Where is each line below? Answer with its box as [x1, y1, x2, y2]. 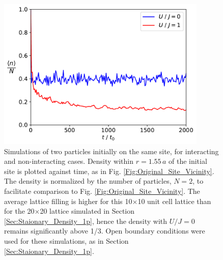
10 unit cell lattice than [137, 195, 211, 206]
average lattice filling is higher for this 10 [4, 195, 132, 206]
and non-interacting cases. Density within [4, 156, 134, 166]
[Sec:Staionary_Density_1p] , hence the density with [4, 215, 168, 226]
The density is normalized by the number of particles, [4, 176, 172, 186]
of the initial [168, 156, 207, 166]
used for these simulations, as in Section [4, 235, 129, 246]
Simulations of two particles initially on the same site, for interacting [4, 146, 219, 156]
